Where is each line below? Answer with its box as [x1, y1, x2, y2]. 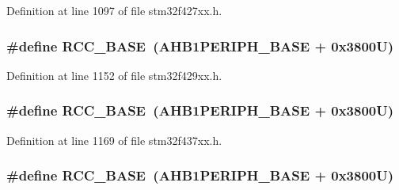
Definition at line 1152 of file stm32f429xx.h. [6, 66, 222, 83]
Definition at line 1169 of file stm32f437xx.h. [6, 131, 222, 148]
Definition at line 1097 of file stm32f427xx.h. [6, 2, 222, 18]
